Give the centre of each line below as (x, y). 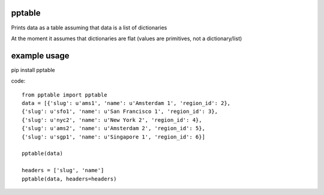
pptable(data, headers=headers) (69, 179)
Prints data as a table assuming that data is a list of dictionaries (89, 28)
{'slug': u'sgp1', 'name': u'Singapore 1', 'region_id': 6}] (113, 137)
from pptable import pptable (64, 95)
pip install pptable (33, 70)
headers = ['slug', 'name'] (63, 170)
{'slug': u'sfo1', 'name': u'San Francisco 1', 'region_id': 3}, (120, 112)
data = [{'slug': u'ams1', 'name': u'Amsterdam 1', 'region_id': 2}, (126, 103)
